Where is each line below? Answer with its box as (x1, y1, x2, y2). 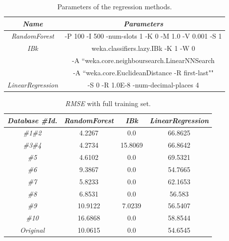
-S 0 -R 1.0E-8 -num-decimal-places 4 (87, 79, 199, 89)
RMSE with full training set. (65, 98, 151, 108)
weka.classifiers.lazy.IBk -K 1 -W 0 (91, 43, 195, 53)
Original (20, 225, 45, 235)
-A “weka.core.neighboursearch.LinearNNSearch (72, 55, 215, 66)
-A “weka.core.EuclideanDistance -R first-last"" (73, 67, 214, 77)
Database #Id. (7, 115, 58, 125)
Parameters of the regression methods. (57, 1, 172, 11)
